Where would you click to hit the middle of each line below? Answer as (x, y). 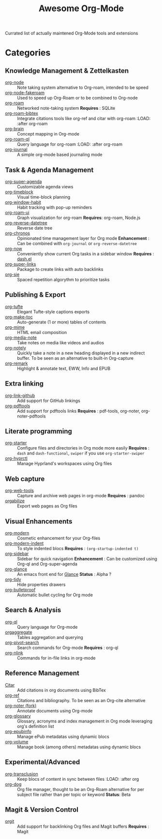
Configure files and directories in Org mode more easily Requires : (83, 448)
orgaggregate (19, 632)
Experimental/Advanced (43, 762)
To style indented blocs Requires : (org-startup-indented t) (78, 549)
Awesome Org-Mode (81, 8)
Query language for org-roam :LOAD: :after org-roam (70, 144)
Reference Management (42, 673)
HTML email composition (42, 332)
